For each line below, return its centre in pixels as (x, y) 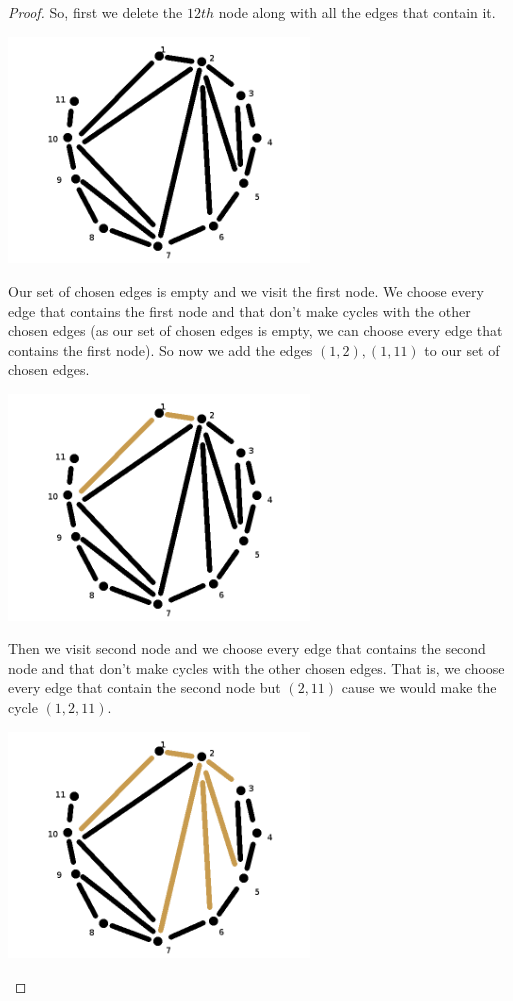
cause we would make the (419, 687)
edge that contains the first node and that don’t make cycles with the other (239, 310)
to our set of (462, 349)
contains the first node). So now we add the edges (160, 349)
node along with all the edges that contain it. (357, 12)
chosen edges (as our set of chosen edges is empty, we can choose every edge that (255, 330)
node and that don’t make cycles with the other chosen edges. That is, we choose (256, 667)
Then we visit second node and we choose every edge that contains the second (247, 648)
